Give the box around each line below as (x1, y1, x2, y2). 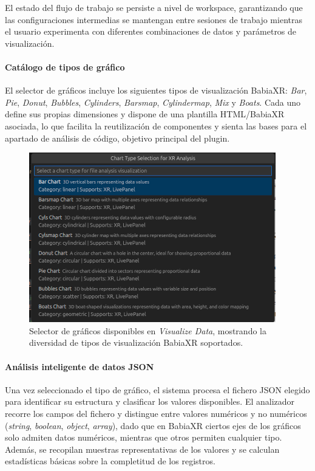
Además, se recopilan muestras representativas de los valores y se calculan (5, 442, 280, 455)
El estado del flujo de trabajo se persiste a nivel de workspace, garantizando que (5, 1, 303, 13)
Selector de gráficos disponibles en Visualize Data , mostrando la (29, 324, 266, 337)
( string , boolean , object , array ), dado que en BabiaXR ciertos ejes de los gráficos (5, 419, 301, 431)
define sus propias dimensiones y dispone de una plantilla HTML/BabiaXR (5, 108, 285, 120)
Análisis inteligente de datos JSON (5, 360, 154, 373)
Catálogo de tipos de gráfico (5, 60, 125, 73)
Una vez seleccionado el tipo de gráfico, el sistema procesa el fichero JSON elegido (5, 383, 310, 396)
